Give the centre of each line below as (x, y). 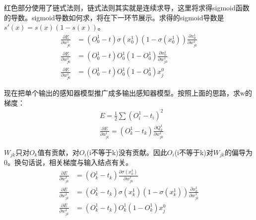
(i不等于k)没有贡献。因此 (127, 152)
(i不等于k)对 (194, 152)
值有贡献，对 (58, 152)
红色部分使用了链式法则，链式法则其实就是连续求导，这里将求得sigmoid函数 (127, 7)
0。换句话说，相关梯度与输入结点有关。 (68, 162)
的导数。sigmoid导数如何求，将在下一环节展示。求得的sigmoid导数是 (114, 17)
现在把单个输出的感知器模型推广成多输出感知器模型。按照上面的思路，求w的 (128, 93)
